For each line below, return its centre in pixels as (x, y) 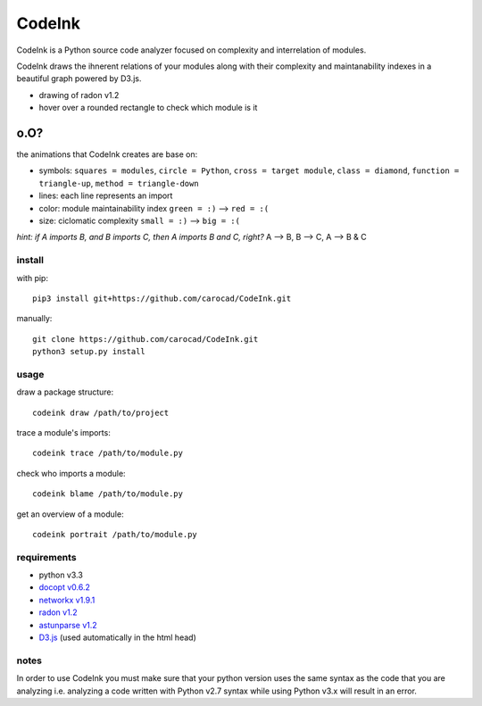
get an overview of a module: (70, 514)
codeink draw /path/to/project (101, 412)
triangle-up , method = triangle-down (119, 183)
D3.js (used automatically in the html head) (117, 637)
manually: (34, 319)
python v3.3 (61, 575)
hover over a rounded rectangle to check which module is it (148, 108)
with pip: (33, 278)
